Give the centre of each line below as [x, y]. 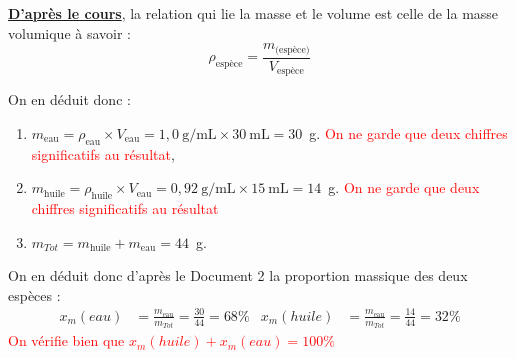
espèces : [34, 294]
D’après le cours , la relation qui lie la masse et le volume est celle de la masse [253, 13]
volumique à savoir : [70, 32]
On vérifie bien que [66, 340]
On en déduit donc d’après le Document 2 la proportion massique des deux [238, 275]
